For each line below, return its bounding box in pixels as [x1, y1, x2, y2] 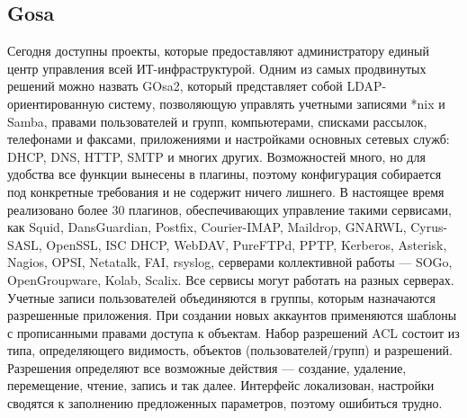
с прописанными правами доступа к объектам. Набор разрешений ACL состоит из [7, 323, 460, 342]
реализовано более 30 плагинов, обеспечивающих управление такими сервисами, [7, 200, 452, 218]
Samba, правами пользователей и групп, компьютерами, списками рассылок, [7, 111, 427, 130]
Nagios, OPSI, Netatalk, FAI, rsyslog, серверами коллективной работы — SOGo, [7, 253, 453, 271]
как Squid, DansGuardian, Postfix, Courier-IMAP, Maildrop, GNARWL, [7, 218, 407, 236]
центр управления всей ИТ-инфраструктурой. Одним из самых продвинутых [7, 58, 427, 77]
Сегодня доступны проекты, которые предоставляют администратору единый [7, 41, 429, 60]
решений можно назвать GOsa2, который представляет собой [7, 76, 343, 95]
